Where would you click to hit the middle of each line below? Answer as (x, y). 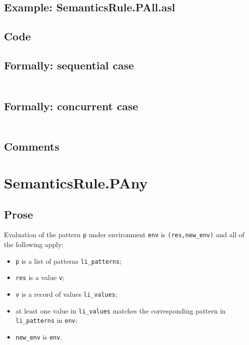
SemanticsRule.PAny (76, 182)
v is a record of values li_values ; (66, 294)
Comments (32, 146)
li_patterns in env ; (46, 320)
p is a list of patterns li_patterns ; (68, 261)
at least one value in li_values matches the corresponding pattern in (121, 310)
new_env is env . (39, 336)
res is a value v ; (40, 277)
